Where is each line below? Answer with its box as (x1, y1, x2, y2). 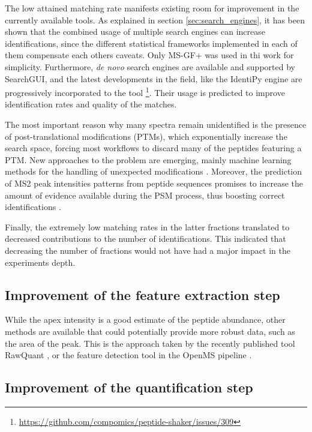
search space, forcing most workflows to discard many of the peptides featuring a (5, 142, 302, 154)
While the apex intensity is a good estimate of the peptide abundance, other (5, 313, 286, 326)
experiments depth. (5, 256, 76, 268)
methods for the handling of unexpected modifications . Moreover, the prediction (5, 165, 302, 178)
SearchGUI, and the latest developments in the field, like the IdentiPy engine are (5, 72, 302, 85)
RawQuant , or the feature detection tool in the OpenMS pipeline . (5, 349, 252, 361)
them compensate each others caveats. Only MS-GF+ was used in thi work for (5, 49, 294, 61)
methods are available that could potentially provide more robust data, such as (5, 325, 295, 337)
